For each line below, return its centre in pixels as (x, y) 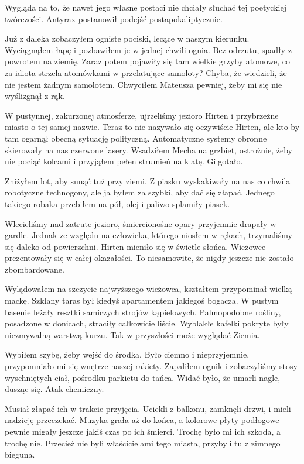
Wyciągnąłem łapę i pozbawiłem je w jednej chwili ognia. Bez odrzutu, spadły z (148, 49)
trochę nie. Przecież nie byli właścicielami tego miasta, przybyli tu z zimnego (143, 443)
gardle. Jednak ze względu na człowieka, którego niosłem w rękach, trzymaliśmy (148, 235)
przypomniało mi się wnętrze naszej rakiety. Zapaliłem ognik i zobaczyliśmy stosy (151, 366)
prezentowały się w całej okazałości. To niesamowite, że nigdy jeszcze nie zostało (149, 258)
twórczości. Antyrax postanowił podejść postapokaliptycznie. (114, 18)
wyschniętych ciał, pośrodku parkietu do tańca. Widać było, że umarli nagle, (143, 377)
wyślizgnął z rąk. (35, 96)
